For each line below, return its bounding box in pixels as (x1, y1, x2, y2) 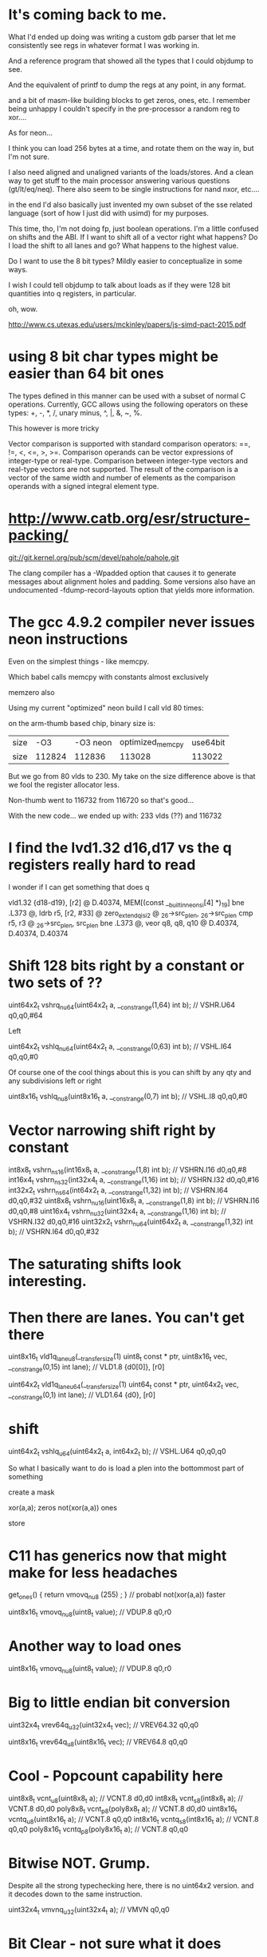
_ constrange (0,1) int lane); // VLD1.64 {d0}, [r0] (8, 1390, 155, 1401)
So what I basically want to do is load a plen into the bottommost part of (8, 1463, 245, 1473)
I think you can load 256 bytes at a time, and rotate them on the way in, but (8, 143, 254, 153)
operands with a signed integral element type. (8, 481, 159, 490)
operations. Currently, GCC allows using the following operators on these (8, 399, 249, 409)
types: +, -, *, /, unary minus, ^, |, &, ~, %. (8, 407, 143, 417)
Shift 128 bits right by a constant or (8, 957, 245, 975)
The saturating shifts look (8, 1255, 182, 1273)
